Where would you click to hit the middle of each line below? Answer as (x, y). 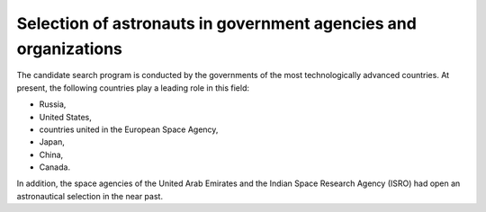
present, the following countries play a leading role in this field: (133, 88)
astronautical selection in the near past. (90, 196)
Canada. (55, 167)
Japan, (52, 142)
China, (51, 155)
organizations (70, 49)
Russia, (53, 104)
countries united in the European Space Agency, (129, 129)
